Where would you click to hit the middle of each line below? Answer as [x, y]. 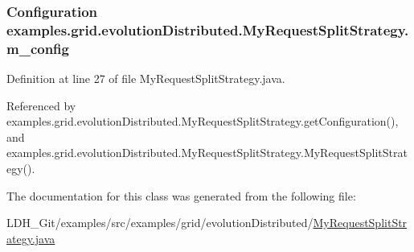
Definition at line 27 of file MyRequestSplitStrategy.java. [146, 78]
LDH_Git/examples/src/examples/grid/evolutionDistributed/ [160, 223]
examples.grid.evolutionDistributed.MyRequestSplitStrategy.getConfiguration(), [203, 121]
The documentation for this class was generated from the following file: [181, 195]
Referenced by [41, 105]
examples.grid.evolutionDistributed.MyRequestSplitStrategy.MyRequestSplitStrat [207, 153]
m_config [38, 48]
